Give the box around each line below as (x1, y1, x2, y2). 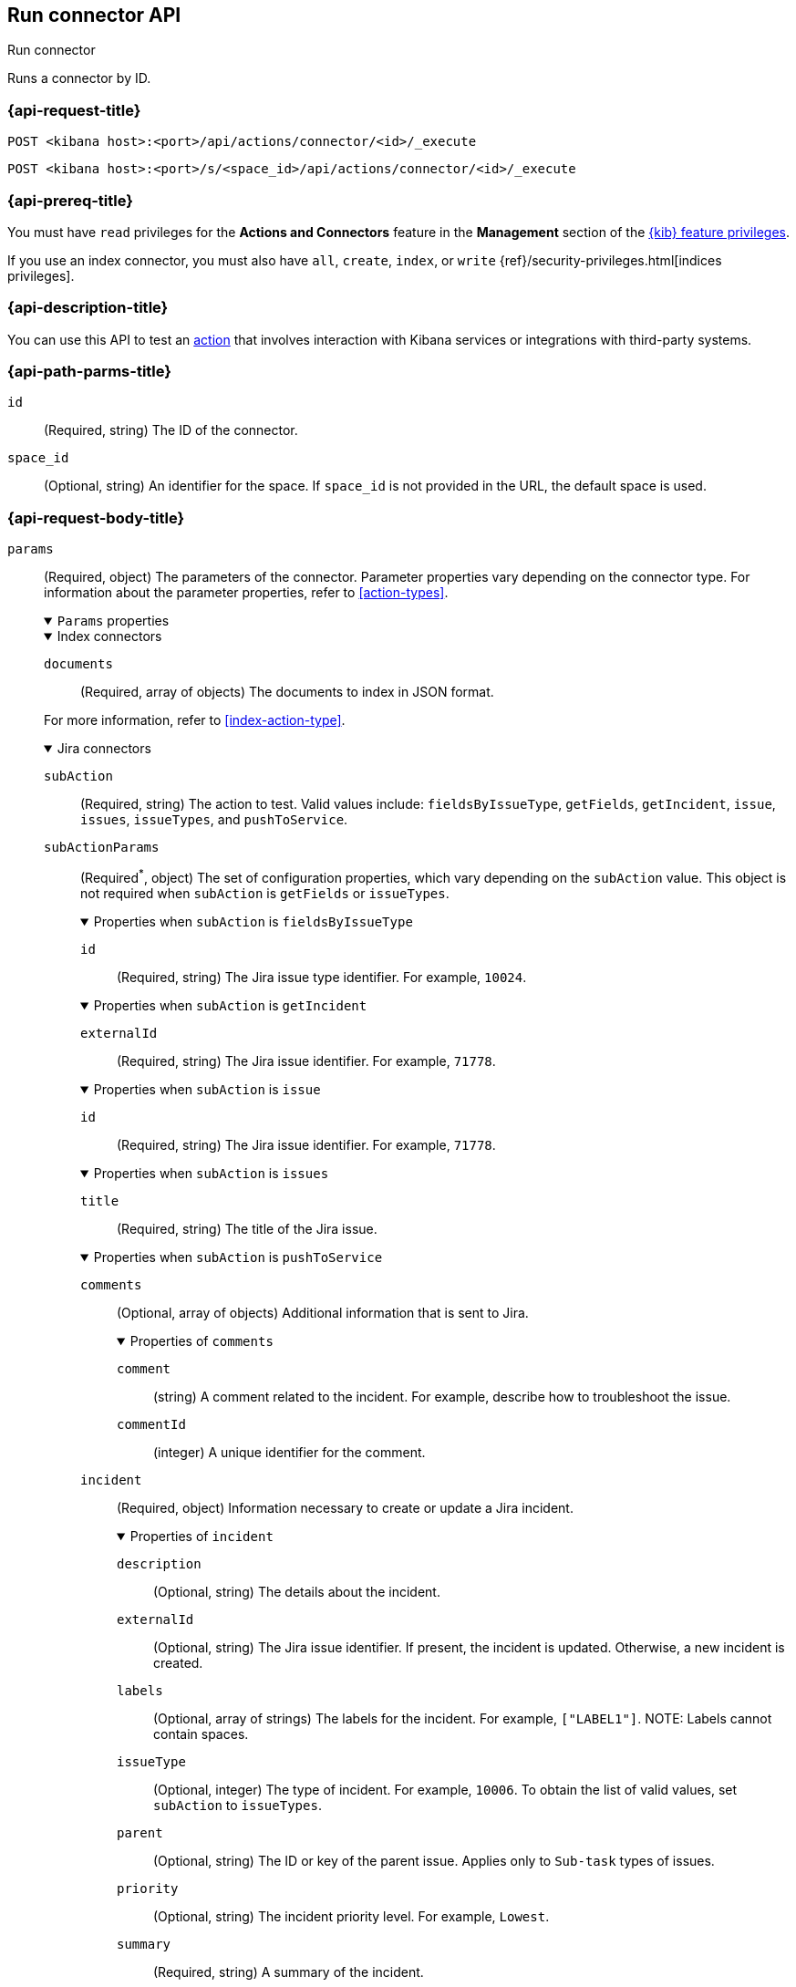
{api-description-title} (7, 298, 169, 317)
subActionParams (44, 840, 160, 855)
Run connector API (7, 4, 181, 26)
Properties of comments (129, 1332, 274, 1349)
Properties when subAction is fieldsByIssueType (93, 913, 413, 929)
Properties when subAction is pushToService (93, 1248, 383, 1265)
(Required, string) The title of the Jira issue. (117, 1220, 377, 1237)
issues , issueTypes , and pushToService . (80, 812, 348, 828)
